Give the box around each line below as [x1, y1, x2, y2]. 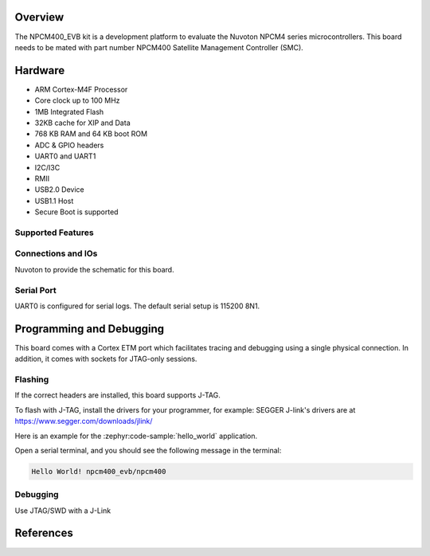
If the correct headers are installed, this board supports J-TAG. [14, 390, 221, 400]
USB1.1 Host [34, 196, 74, 206]
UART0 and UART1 [34, 151, 96, 161]
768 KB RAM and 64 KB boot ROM [34, 129, 147, 139]
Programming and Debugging [14, 322, 165, 335]
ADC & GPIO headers [34, 140, 104, 150]
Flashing [14, 374, 49, 386]
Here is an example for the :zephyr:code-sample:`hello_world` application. [14, 431, 258, 440]
